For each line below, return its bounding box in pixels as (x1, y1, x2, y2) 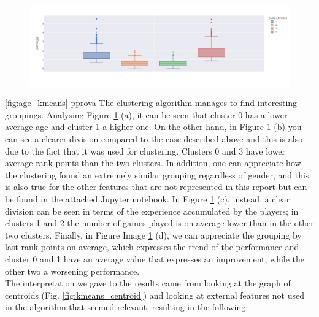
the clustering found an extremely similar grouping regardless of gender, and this (5, 168, 309, 181)
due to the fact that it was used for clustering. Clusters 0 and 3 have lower (5, 144, 286, 157)
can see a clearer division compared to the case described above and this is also (5, 132, 303, 145)
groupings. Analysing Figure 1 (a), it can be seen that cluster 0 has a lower (5, 108, 288, 121)
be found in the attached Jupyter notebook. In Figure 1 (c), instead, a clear (5, 193, 290, 205)
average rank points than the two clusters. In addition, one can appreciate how (5, 156, 301, 169)
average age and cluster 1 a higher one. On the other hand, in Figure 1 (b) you (5, 120, 302, 133)
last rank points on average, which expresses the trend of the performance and (5, 240, 299, 253)
